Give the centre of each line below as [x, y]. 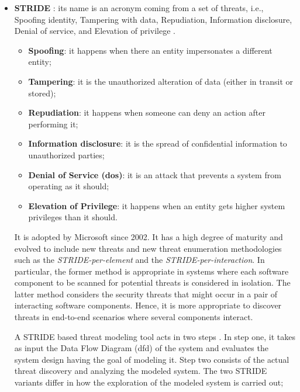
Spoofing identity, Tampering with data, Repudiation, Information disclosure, [153, 19]
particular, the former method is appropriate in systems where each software [151, 271]
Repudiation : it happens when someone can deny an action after [147, 112]
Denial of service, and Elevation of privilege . [95, 31]
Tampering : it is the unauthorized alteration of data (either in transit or [161, 81]
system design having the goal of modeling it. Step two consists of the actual [152, 359]
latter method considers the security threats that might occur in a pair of [146, 294]
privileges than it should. [73, 217]
